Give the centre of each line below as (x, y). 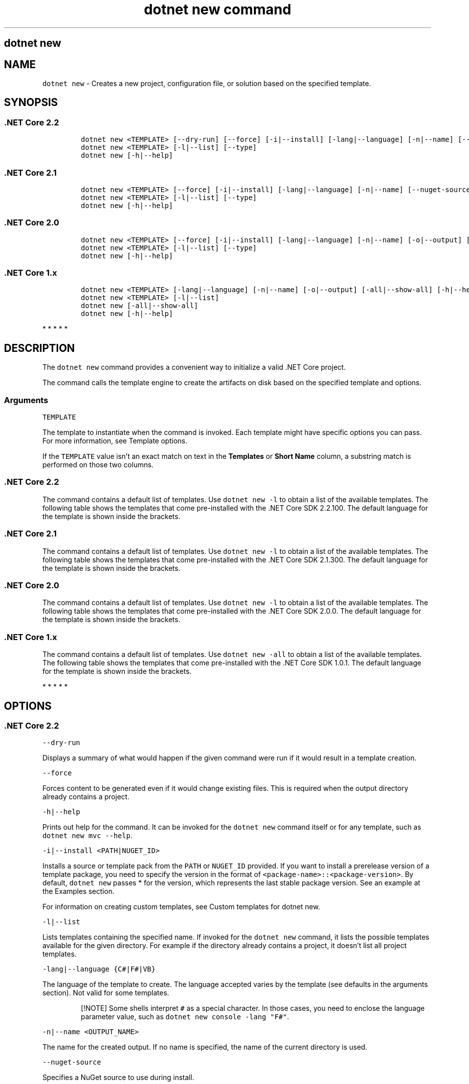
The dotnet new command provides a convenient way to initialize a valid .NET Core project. (194, 367)
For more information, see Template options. (115, 441)
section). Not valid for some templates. (106, 993)
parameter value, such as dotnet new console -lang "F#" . (185, 1017)
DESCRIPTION (39, 348)
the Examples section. (78, 891)
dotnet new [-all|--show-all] (139, 306)
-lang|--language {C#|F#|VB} (99, 969)
